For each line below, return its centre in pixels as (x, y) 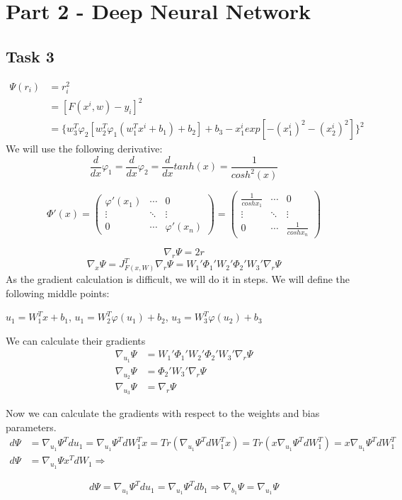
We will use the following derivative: (84, 149)
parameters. (31, 427)
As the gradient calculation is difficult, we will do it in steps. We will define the (178, 279)
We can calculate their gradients (76, 340)
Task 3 (30, 56)
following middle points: (58, 293)
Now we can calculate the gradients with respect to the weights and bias (163, 413)
